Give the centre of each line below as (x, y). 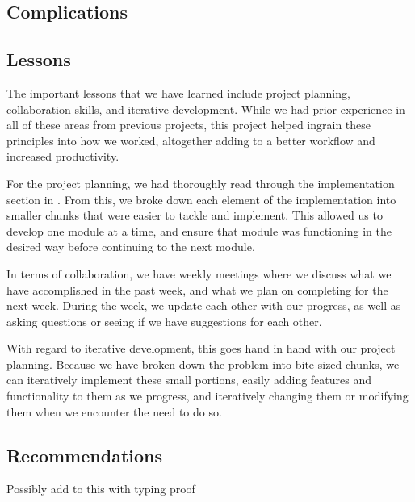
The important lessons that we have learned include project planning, (178, 92)
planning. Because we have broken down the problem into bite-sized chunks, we (203, 364)
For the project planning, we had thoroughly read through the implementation (201, 183)
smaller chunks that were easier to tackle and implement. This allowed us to (195, 215)
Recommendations (84, 455)
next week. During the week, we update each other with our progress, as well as (204, 305)
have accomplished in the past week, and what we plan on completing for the (197, 289)
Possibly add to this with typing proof (101, 489)
